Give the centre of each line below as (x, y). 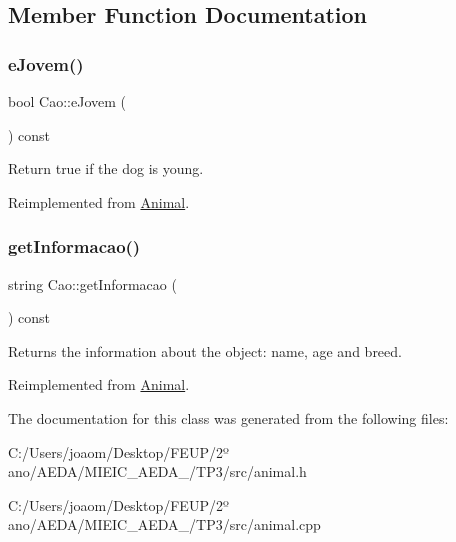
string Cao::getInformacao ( (92, 283)
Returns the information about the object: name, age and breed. (205, 350)
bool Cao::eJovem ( (67, 101)
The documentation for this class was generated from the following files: (228, 417)
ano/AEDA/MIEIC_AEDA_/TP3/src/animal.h (157, 471)
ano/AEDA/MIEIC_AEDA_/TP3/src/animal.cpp (164, 524)
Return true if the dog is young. (106, 168)
